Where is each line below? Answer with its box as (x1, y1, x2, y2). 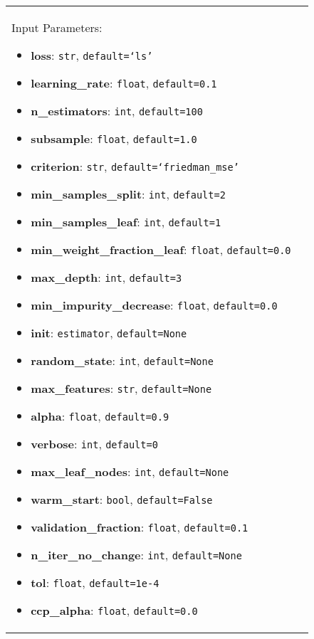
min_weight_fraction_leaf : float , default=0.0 (31, 241, 291, 258)
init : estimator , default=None (31, 324, 187, 341)
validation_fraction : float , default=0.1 (31, 519, 248, 535)
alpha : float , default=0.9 (31, 408, 169, 424)
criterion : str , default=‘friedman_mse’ (31, 158, 239, 174)
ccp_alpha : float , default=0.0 (31, 602, 198, 618)
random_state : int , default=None (31, 352, 214, 369)
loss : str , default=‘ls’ (31, 47, 153, 63)
